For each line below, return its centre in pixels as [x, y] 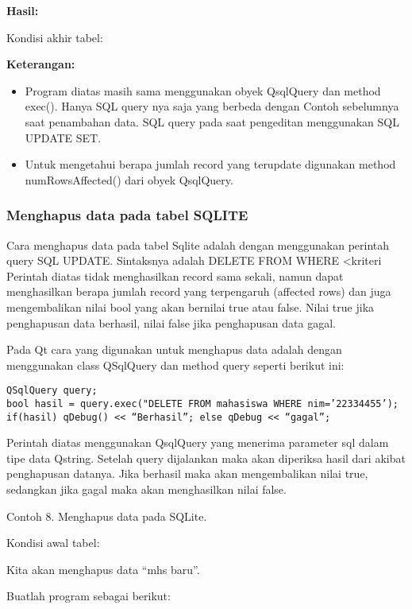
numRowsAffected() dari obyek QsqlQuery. [129, 179]
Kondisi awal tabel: [53, 543]
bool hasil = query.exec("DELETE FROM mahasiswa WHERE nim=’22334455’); [202, 403]
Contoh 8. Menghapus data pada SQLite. [107, 516]
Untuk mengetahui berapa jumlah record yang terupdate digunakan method [210, 164]
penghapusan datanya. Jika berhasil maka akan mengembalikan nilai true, [187, 473]
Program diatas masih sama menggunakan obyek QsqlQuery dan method [203, 90]
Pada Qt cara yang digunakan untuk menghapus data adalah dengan [174, 349]
